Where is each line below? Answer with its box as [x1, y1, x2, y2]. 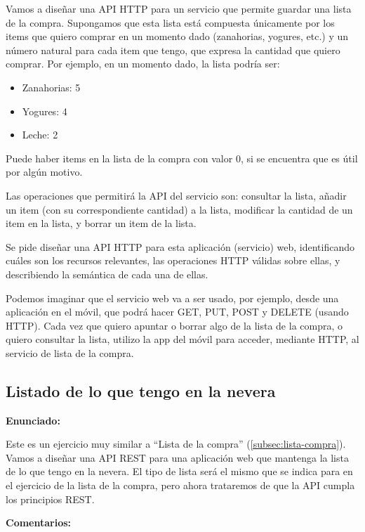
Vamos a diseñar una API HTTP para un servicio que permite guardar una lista [6, 1, 352, 15]
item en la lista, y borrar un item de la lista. [6, 216, 197, 231]
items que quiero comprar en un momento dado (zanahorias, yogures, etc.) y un [6, 29, 349, 44]
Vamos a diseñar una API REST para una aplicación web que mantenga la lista [6, 450, 349, 465]
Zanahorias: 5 [22, 79, 81, 94]
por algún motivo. [6, 164, 83, 179]
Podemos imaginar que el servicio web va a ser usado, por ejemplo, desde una [6, 290, 339, 305]
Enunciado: [6, 413, 60, 427]
